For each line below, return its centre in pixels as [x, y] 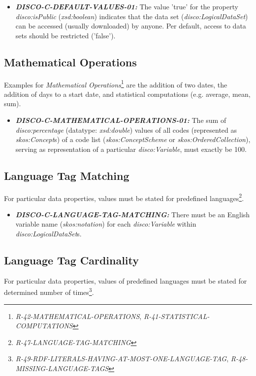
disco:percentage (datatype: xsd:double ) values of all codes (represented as [126, 130]
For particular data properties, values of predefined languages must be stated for [126, 280]
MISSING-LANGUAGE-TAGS [62, 368]
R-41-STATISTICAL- [176, 316]
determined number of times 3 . [49, 291]
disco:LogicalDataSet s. [48, 234]
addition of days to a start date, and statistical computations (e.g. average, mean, [127, 94]
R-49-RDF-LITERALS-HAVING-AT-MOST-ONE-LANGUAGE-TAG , [122, 359]
